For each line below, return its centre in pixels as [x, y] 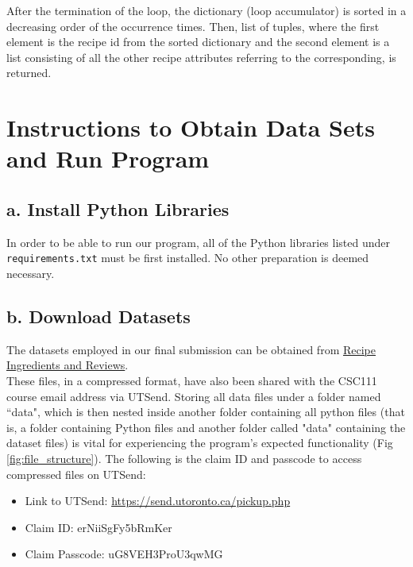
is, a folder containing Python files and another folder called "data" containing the [206, 427]
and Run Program [108, 158]
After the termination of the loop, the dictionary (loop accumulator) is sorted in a [206, 10]
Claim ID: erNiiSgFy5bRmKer [98, 527]
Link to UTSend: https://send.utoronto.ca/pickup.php [158, 501]
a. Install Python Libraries [118, 208]
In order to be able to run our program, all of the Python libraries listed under [198, 242]
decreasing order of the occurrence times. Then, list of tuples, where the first [193, 26]
